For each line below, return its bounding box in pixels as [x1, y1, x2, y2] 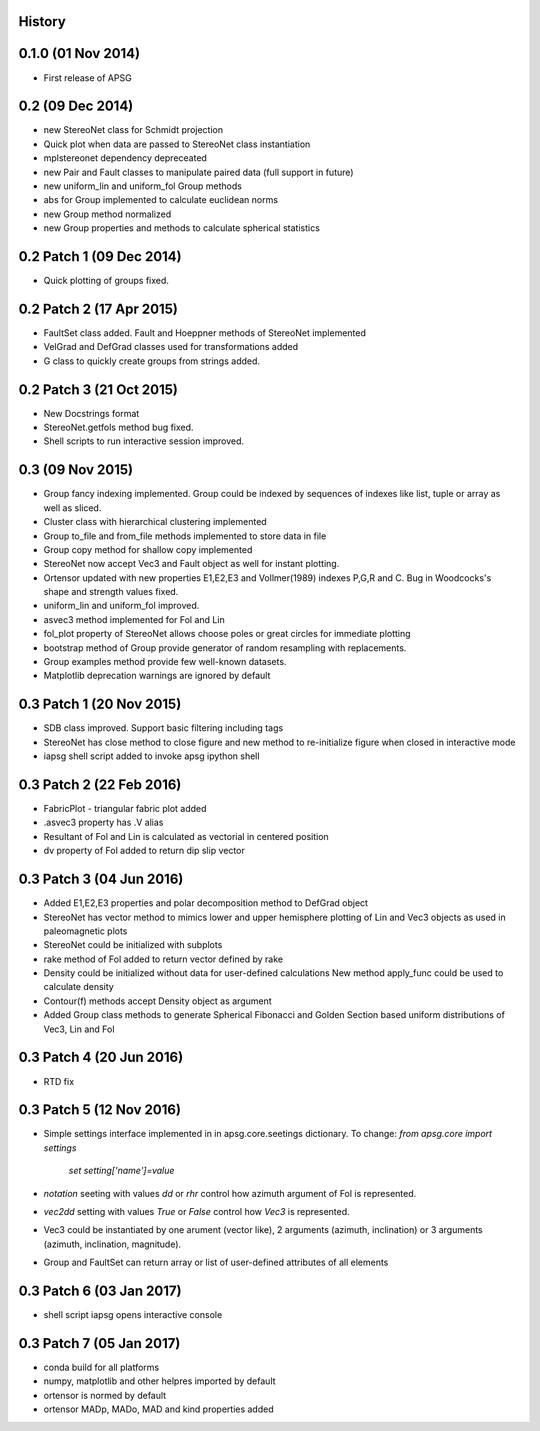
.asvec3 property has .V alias [43, 816, 164, 829]
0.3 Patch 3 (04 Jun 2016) [18, 871, 184, 888]
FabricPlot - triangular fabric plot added [43, 803, 207, 815]
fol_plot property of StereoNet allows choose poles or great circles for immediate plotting [43, 628, 411, 640]
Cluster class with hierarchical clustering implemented [43, 516, 267, 528]
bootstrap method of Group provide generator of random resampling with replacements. [43, 641, 407, 654]
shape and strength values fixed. [43, 586, 179, 598]
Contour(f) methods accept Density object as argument [43, 995, 272, 1007]
